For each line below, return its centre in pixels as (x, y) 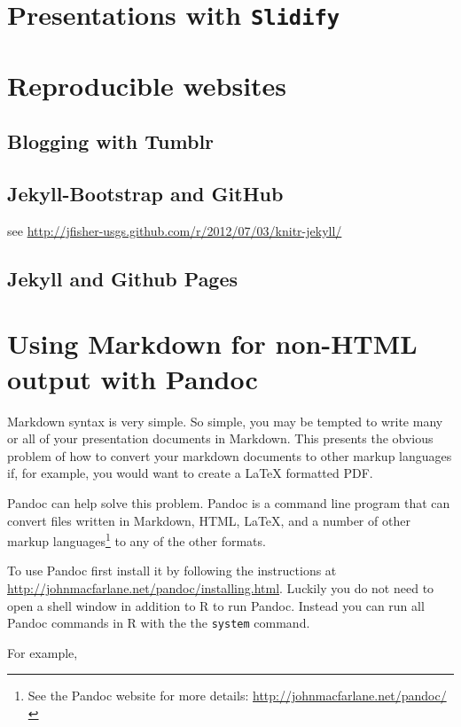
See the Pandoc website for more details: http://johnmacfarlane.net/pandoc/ (237, 696)
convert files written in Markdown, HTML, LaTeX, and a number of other (209, 520)
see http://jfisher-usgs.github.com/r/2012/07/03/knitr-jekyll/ (175, 230)
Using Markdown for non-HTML (212, 344)
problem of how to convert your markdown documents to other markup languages (230, 455)
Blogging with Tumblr (111, 141)
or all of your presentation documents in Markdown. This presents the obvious (220, 438)
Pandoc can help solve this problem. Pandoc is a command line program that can (229, 502)
